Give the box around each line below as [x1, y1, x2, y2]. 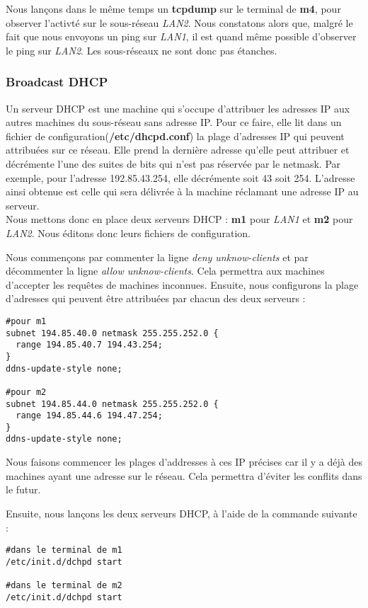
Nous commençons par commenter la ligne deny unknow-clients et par [6, 249, 309, 264]
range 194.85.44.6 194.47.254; [16, 411, 163, 421]
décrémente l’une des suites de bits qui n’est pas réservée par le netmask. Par [6, 156, 341, 171]
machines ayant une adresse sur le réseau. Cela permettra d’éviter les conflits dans [6, 468, 362, 483]
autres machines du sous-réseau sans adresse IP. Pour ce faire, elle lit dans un [6, 115, 342, 130]
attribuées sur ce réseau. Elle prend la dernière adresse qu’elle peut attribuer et [6, 142, 350, 157]
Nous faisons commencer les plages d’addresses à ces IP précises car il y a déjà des [6, 454, 362, 469]
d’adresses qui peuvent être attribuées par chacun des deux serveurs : [6, 291, 306, 306]
